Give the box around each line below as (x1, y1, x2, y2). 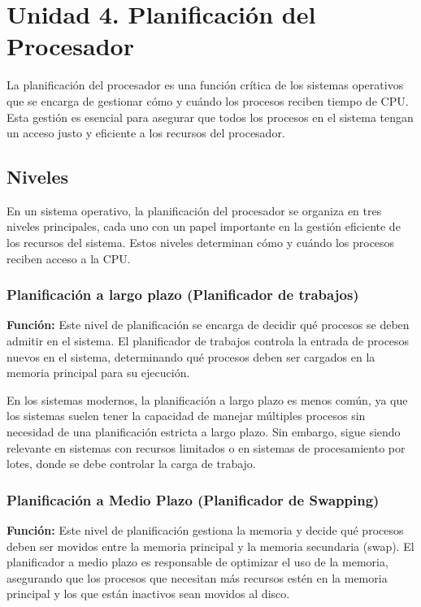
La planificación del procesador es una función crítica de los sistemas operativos (7, 76, 404, 93)
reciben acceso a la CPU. (7, 249, 131, 267)
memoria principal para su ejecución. (7, 364, 190, 381)
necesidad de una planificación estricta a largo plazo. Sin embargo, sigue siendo (7, 423, 401, 440)
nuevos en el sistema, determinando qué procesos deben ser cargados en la (7, 348, 375, 365)
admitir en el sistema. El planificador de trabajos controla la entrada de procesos (7, 332, 410, 349)
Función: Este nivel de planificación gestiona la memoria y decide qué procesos (7, 522, 404, 539)
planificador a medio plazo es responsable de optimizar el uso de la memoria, (7, 553, 388, 570)
